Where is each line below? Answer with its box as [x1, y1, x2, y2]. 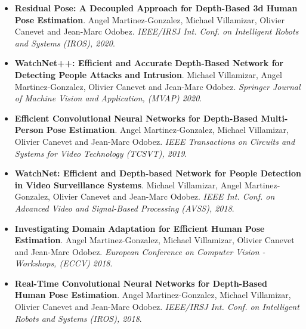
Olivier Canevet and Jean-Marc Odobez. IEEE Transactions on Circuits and [14, 135, 295, 147]
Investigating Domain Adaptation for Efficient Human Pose [14, 222, 265, 234]
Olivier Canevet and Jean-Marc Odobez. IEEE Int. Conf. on [52, 190, 275, 203]
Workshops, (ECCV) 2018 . [14, 257, 113, 269]
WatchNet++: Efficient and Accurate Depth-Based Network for [14, 57, 284, 69]
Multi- [261, 111, 288, 124]
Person [14, 123, 44, 136]
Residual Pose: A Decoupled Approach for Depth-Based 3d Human [14, 2, 298, 14]
